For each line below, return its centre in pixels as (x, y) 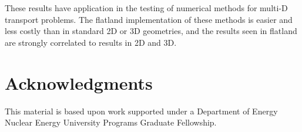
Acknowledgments (79, 82)
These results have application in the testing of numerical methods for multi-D (146, 8)
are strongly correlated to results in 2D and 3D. (91, 42)
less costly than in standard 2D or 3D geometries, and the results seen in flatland (151, 31)
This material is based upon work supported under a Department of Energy (141, 111)
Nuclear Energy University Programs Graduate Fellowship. (111, 122)
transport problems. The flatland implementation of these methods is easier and (149, 19)
